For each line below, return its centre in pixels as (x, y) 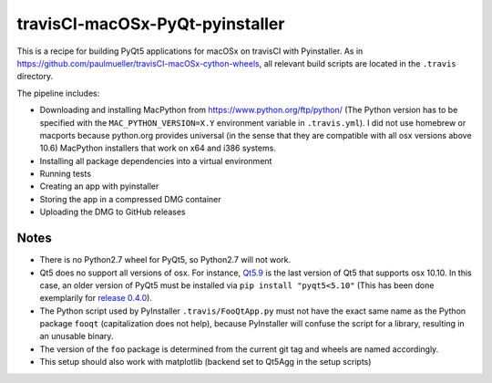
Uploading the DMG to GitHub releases (113, 212)
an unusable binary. (77, 336)
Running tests (65, 174)
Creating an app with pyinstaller (99, 186)
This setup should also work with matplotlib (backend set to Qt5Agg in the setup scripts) (205, 362)
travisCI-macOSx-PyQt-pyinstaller (151, 24)
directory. (35, 77)
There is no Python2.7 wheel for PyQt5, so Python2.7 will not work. (165, 260)
